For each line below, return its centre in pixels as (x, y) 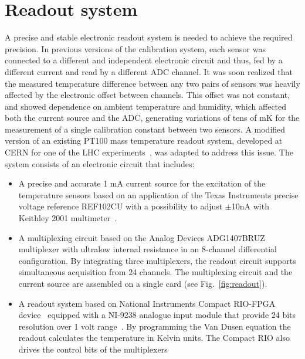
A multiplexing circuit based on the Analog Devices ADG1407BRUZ (142, 237)
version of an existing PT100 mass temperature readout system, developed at (144, 140)
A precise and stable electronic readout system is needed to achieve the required (149, 37)
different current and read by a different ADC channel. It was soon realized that (149, 71)
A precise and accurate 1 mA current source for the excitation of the (142, 183)
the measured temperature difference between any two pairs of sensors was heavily (152, 83)
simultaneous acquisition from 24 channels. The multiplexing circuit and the (155, 272)
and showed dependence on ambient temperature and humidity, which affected (146, 106)
